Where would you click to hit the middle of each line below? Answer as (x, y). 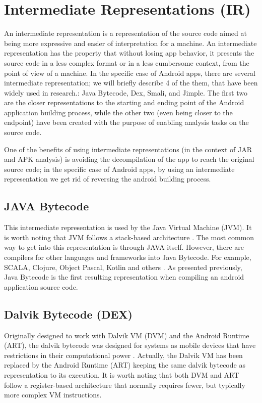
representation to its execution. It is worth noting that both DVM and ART (122, 374)
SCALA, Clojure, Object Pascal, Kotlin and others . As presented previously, (123, 267)
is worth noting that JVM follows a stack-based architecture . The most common (129, 237)
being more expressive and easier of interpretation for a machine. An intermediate (130, 43)
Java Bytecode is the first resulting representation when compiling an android (124, 277)
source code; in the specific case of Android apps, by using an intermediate (119, 169)
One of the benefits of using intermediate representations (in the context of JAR (128, 149)
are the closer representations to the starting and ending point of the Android (124, 102)
